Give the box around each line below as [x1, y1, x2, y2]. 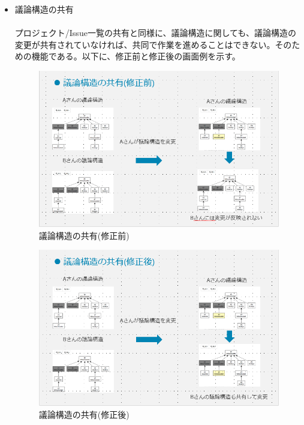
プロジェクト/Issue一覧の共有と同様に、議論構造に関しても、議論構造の [14, 26, 296, 39]
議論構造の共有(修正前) [38, 229, 130, 241]
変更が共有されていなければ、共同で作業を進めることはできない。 [14, 38, 275, 50]
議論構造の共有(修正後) [38, 408, 130, 420]
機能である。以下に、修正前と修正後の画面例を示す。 [31, 50, 240, 62]
